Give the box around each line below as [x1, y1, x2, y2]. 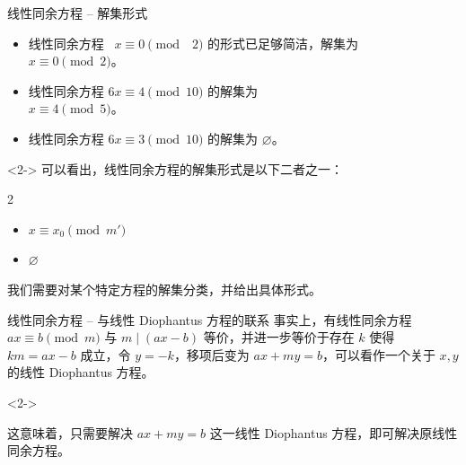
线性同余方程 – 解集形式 [7, 4, 148, 22]
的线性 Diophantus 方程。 [7, 363, 154, 382]
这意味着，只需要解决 [7, 423, 133, 442]
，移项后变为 [173, 345, 250, 364]
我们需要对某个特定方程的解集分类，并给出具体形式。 [7, 279, 321, 298]
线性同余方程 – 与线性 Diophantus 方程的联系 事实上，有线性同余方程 [7, 310, 412, 329]
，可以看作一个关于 [321, 345, 435, 364]
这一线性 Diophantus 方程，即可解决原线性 [209, 423, 458, 442]
